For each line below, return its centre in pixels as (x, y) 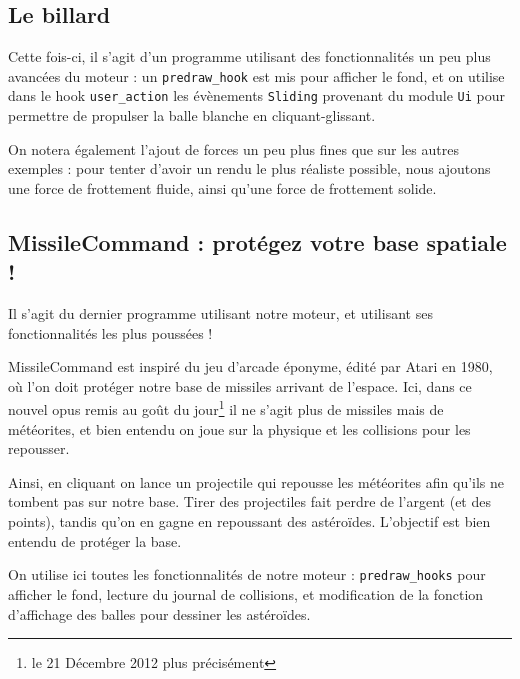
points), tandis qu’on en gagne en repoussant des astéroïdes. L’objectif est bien (249, 521)
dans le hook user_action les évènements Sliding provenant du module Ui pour (257, 95)
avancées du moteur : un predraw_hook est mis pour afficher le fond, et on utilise (256, 75)
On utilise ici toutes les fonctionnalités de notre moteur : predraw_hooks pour (247, 574)
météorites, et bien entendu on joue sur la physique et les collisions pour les (239, 428)
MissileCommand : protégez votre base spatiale (257, 241)
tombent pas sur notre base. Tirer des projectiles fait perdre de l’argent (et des (249, 501)
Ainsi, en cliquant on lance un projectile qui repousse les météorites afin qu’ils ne (256, 481)
